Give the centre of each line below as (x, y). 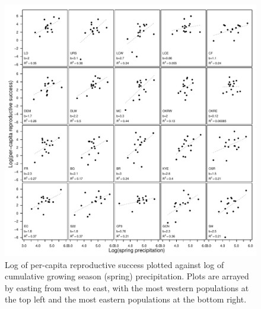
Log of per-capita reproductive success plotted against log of (114, 264)
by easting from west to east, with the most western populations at (127, 287)
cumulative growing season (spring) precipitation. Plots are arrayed (127, 276)
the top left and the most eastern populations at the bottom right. (126, 299)
